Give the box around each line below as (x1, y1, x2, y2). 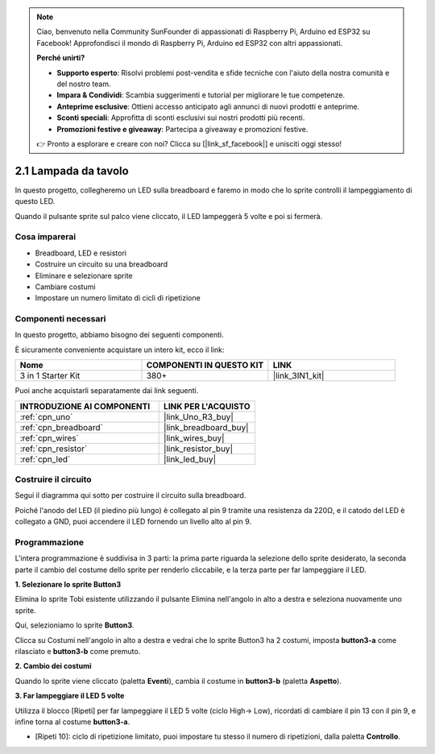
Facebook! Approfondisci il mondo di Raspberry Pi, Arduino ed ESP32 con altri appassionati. (36, 38, 343, 48)
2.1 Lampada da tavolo (14, 164, 129, 177)
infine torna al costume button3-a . (14, 717, 130, 727)
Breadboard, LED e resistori (35, 248, 126, 258)
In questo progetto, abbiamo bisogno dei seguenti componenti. (14, 330, 225, 340)
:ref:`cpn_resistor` (19, 443, 88, 454)
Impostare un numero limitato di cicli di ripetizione (35, 293, 201, 303)
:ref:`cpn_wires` (19, 432, 80, 443)
